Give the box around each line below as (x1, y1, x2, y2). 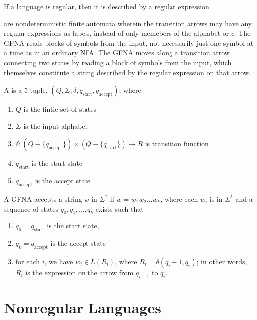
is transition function (145, 138, 209, 149)
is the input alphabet (23, 120, 88, 131)
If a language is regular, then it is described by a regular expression (4, 1, 209, 11)
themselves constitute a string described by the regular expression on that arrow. (4, 67, 251, 77)
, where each (160, 193, 198, 204)
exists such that (95, 203, 144, 213)
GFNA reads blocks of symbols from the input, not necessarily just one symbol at (4, 37, 254, 48)
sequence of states (4, 203, 59, 213)
